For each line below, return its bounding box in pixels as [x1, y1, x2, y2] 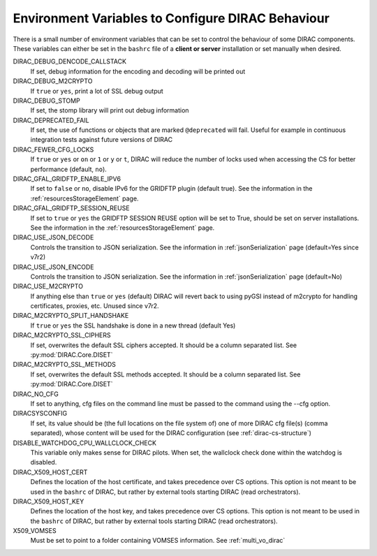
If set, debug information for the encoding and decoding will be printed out [30, 67, 246, 75]
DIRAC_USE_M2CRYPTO [13, 282, 84, 291]
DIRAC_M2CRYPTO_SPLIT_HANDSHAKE [13, 312, 129, 320]
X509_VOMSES [13, 527, 57, 535]
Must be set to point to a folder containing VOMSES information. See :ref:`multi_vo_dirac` [30, 536, 286, 545]
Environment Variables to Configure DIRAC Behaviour [13, 10, 330, 26]
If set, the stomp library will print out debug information [30, 106, 189, 115]
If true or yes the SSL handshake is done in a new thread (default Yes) [30, 321, 236, 330]
